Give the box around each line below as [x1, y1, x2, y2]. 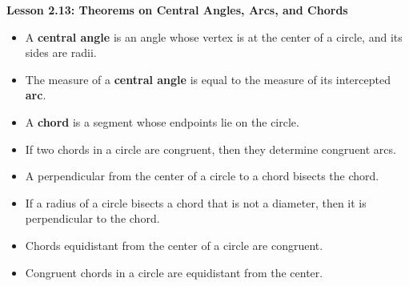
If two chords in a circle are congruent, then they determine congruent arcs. [25, 140, 396, 157]
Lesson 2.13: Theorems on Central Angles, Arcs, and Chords [6, 2, 348, 18]
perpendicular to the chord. [25, 210, 160, 227]
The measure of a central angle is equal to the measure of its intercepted [25, 70, 391, 87]
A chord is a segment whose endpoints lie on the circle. [25, 113, 299, 130]
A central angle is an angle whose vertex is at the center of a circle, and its [25, 28, 403, 45]
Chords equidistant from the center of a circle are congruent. [25, 236, 323, 253]
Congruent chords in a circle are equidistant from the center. [25, 264, 323, 280]
